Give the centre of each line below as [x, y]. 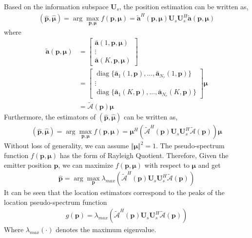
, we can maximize [86, 165]
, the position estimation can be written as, [184, 6]
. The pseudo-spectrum [190, 146]
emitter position [28, 165]
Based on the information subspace [56, 6]
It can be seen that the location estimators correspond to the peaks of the [114, 192]
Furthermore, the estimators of [50, 117]
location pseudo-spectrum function [56, 202]
